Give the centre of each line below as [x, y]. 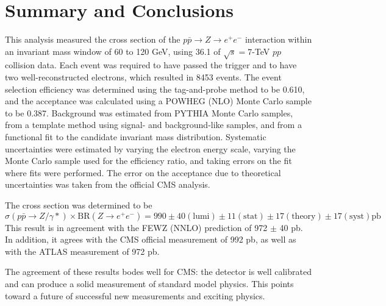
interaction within [278, 39]
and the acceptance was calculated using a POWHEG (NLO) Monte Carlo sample [158, 101]
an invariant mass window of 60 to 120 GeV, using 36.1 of [113, 51]
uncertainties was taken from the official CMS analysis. [108, 184]
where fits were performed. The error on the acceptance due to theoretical [143, 172]
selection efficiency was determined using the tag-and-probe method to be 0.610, [155, 89]
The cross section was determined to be [79, 205]
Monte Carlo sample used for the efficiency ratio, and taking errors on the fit [148, 161]
